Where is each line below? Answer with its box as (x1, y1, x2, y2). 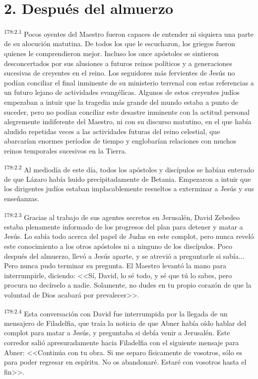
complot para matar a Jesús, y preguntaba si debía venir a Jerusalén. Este (4, 327, 230, 338)
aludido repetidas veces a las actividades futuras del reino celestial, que (4, 126, 220, 136)
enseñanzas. (4, 193, 39, 203)
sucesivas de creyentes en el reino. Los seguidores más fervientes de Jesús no (4, 68, 235, 78)
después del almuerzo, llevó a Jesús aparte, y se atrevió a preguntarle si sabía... (4, 250, 245, 261)
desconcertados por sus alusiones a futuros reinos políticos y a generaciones (4, 58, 232, 68)
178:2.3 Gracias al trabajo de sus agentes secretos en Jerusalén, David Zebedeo (4, 210, 240, 222)
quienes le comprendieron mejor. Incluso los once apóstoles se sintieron (4, 48, 219, 58)
